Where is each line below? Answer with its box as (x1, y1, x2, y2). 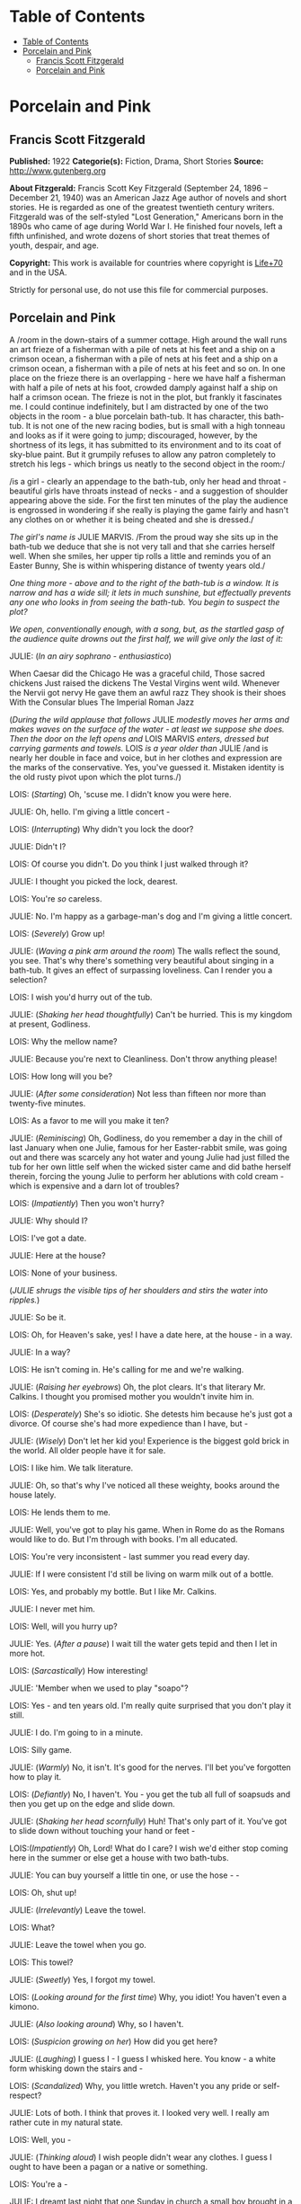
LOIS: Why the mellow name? (9, 1035, 119, 1046)
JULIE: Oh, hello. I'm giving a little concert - (9, 806, 171, 817)
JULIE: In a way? (9, 1346, 71, 1357)
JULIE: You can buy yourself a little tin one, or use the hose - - (9, 1870, 240, 1880)
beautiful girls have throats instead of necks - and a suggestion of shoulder (9, 485, 288, 496)
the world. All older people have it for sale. (9, 1444, 166, 1455)
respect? (9, 2090, 42, 2101)
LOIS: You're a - (9, 2178, 68, 2190)
